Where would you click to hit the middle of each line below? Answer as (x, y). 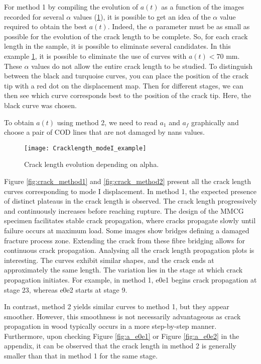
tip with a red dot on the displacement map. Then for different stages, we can (124, 85)
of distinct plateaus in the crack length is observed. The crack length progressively (130, 201)
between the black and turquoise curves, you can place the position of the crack (126, 76)
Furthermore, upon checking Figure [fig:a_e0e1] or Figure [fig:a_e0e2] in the (122, 336)
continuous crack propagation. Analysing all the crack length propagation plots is (129, 250)
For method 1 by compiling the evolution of (71, 7)
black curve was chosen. (40, 105)
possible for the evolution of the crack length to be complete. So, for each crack (126, 36)
